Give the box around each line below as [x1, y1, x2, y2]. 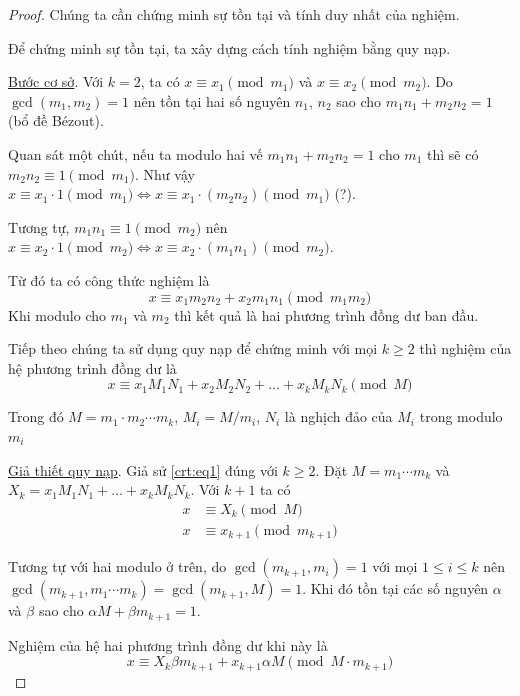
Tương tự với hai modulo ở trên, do [8, 556, 227, 577]
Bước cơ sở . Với [8, 71, 104, 92]
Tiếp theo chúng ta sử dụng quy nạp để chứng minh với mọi [8, 338, 378, 359]
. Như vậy [135, 163, 195, 184]
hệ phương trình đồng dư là [8, 357, 177, 378]
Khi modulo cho [8, 304, 107, 325]
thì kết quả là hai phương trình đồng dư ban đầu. [174, 304, 479, 325]
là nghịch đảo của [284, 406, 393, 427]
